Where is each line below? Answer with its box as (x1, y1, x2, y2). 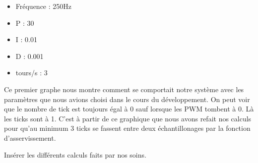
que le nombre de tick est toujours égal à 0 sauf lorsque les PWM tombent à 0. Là (4, 104, 254, 114)
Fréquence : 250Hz (15, 1, 72, 11)
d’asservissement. (4, 132, 56, 143)
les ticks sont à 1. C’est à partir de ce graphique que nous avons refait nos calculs (4, 113, 252, 123)
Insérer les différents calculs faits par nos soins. (4, 149, 146, 160)
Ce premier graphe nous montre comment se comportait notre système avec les (4, 84, 244, 94)
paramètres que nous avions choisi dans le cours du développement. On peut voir (4, 94, 250, 104)
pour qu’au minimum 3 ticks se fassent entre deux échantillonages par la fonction (4, 123, 251, 133)
